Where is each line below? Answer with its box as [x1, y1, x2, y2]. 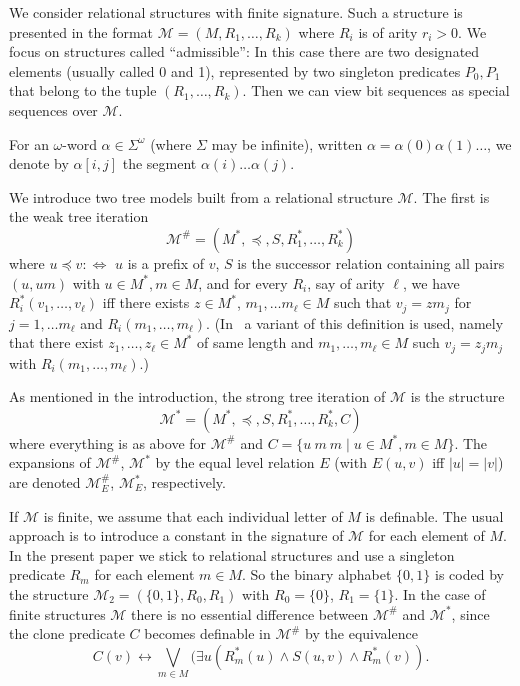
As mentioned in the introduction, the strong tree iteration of [9, 386, 386, 407]
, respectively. [142, 472, 226, 492]
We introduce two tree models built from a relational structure [9, 186, 393, 207]
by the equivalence [305, 623, 418, 644]
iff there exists [102, 292, 190, 313]
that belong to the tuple [9, 80, 157, 101]
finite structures [9, 603, 106, 624]
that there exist [9, 332, 104, 353]
